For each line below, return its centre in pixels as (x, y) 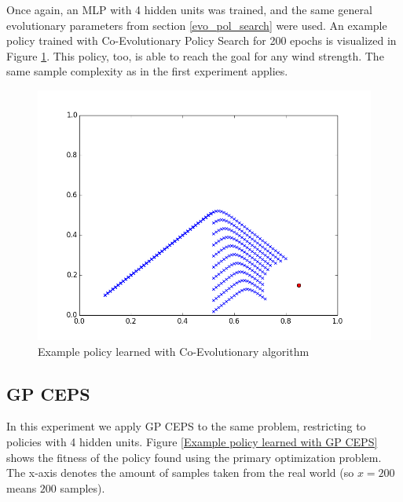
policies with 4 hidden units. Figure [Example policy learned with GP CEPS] (192, 441)
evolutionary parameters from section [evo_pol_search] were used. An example (197, 25)
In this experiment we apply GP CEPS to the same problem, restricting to (186, 426)
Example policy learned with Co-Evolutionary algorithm (174, 351)
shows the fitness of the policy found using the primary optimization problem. (194, 457)
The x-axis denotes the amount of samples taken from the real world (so (180, 473)
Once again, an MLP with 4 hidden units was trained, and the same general (189, 9)
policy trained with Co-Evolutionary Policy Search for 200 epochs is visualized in (201, 40)
